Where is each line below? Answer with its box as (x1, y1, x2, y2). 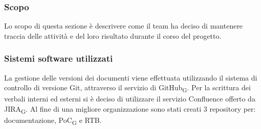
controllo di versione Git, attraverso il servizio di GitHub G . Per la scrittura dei (4, 82, 251, 94)
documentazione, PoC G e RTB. (4, 115, 102, 126)
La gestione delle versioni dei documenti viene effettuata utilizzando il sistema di (4, 72, 257, 83)
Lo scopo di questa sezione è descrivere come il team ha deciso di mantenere (4, 20, 243, 31)
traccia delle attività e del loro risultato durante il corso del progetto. (4, 30, 222, 41)
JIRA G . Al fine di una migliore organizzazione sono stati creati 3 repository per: (4, 103, 256, 115)
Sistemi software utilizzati (4, 52, 113, 65)
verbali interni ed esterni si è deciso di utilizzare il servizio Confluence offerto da (4, 93, 255, 104)
